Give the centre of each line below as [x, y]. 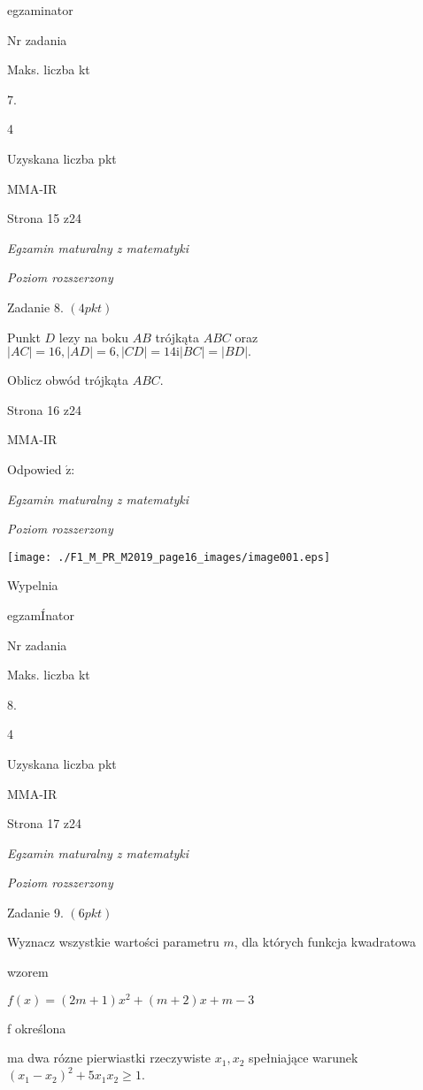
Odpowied [35, 468]
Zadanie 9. [35, 912]
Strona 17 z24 [45, 823]
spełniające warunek [304, 1058]
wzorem [28, 972]
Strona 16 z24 [45, 409]
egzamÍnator [41, 614]
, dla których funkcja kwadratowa [325, 942]
